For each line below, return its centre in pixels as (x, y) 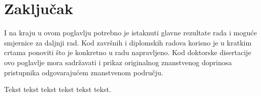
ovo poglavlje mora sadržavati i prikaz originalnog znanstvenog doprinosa (118, 62)
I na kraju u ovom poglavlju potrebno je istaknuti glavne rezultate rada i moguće (130, 33)
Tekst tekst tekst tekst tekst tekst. (58, 89)
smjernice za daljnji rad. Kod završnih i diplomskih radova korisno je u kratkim (128, 42)
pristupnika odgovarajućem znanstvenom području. (84, 72)
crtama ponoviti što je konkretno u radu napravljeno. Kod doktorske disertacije (128, 52)
